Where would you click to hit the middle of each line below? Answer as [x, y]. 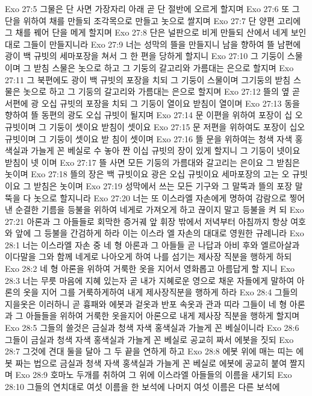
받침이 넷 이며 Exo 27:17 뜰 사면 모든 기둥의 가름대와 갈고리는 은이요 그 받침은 [152, 162]
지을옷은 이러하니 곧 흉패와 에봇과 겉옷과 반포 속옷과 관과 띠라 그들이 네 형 [146, 303]
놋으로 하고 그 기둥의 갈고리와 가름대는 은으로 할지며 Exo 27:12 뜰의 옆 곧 [161, 91]
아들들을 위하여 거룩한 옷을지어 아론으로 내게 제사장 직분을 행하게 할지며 [163, 316]
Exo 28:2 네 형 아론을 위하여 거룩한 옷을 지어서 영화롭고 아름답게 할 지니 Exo [150, 269]
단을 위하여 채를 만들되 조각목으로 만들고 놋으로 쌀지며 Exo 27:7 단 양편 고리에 [153, 20]
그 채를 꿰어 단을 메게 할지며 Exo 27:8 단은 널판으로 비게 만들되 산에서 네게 [147, 32]
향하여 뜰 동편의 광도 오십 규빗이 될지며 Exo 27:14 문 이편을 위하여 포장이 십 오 [154, 115]
